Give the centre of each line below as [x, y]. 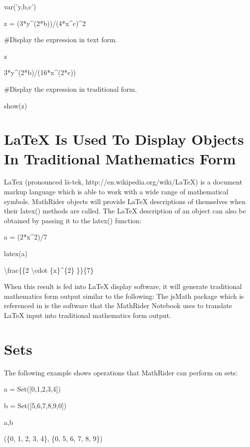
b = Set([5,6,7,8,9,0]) [35, 405]
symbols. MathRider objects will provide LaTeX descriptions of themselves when [125, 201]
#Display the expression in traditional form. [70, 89]
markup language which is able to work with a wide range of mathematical [116, 192]
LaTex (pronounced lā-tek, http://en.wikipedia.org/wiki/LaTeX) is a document [123, 182]
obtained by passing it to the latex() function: [73, 220]
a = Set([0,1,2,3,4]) [32, 389]
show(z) [16, 105]
